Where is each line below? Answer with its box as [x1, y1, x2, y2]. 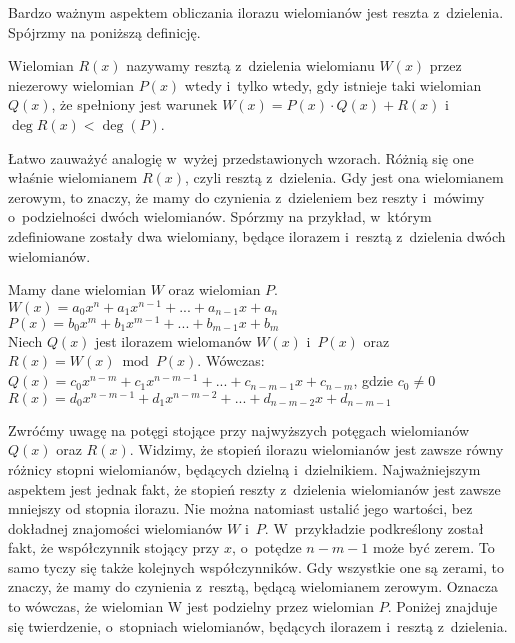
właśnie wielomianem [8, 167, 138, 188]
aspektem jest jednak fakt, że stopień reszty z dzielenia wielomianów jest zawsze [8, 478, 501, 499]
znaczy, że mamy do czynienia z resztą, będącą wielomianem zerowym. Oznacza [8, 576, 499, 597]
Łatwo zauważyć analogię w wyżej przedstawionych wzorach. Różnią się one [8, 147, 474, 168]
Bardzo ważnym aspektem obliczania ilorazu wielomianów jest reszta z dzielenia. [8, 2, 504, 22]
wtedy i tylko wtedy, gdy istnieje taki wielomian [184, 74, 482, 95]
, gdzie [353, 370, 394, 391]
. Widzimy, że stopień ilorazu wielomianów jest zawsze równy [129, 439, 504, 460]
